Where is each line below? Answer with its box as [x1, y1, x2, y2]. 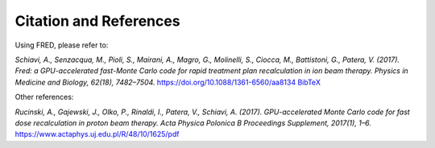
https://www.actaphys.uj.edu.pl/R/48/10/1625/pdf [14, 129, 180, 139]
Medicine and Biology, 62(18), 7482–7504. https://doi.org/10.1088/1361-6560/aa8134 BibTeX [14, 77, 321, 87]
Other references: [14, 92, 74, 102]
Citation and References [14, 12, 180, 30]
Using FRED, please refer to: [14, 40, 109, 50]
